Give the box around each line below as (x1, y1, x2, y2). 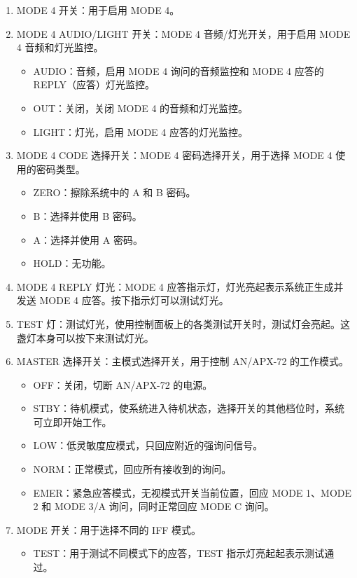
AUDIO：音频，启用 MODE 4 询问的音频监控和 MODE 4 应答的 (33, 63, 324, 78)
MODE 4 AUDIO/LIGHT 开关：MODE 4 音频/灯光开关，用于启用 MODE (16, 26, 351, 41)
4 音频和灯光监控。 (16, 40, 104, 55)
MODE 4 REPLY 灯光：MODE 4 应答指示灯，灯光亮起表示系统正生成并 (16, 279, 344, 294)
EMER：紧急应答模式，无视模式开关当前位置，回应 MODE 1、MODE (33, 485, 352, 500)
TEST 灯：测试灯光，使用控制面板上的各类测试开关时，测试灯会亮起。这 (16, 316, 350, 331)
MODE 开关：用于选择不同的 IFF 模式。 (16, 522, 202, 537)
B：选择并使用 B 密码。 (33, 208, 142, 223)
